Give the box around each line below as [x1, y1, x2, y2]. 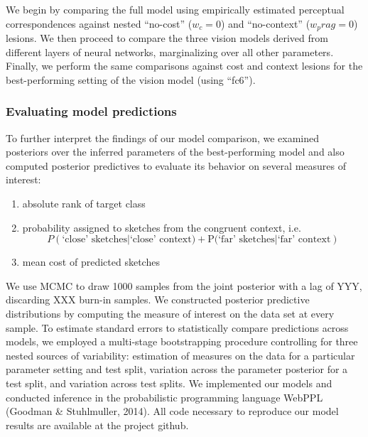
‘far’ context [277, 234, 331, 245]
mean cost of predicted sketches [22, 254, 160, 269]
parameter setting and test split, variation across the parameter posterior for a [6, 362, 348, 377]
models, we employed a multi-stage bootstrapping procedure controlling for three [6, 334, 358, 349]
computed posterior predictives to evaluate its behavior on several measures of [6, 158, 346, 173]
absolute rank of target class [22, 196, 146, 211]
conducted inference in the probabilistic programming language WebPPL [6, 389, 323, 404]
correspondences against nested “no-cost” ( [6, 16, 193, 31]
